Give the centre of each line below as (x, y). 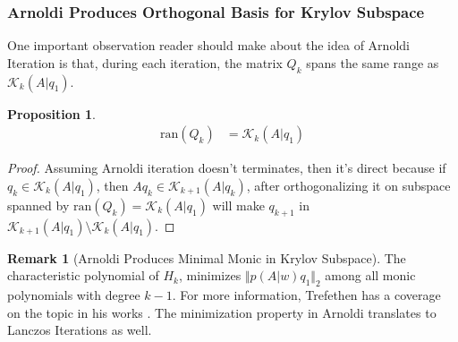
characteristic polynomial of (83, 275)
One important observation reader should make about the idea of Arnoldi (208, 45)
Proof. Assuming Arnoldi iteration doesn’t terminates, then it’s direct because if (227, 168)
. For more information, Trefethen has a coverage (306, 295)
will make (238, 205)
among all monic (370, 275)
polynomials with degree (74, 295)
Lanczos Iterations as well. (80, 330)
